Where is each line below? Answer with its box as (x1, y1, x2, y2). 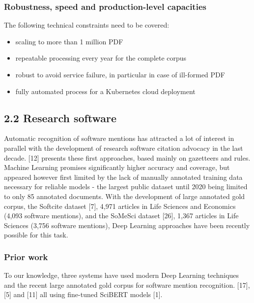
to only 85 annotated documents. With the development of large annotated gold (4, 191, 245, 201)
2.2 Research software (4, 110, 117, 125)
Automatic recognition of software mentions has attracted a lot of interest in (4, 133, 234, 143)
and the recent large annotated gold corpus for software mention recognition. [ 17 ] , (4, 279, 250, 290)
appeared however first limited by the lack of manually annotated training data (4, 171, 243, 182)
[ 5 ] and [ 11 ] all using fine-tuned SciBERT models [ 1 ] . (4, 289, 163, 300)
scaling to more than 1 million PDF (15, 36, 123, 46)
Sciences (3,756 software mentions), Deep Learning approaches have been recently (4, 220, 250, 230)
